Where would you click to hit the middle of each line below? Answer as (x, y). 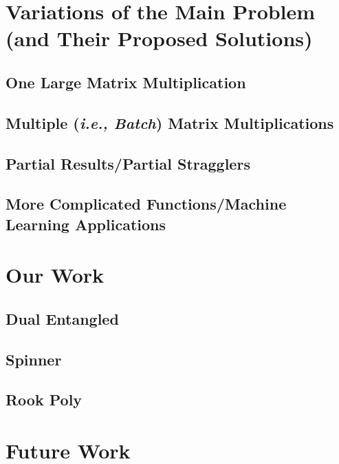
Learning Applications (86, 224)
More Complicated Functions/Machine (146, 204)
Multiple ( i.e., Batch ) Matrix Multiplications (170, 122)
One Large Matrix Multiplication (126, 82)
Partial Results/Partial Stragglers (128, 163)
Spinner (34, 359)
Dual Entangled (62, 318)
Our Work (55, 275)
